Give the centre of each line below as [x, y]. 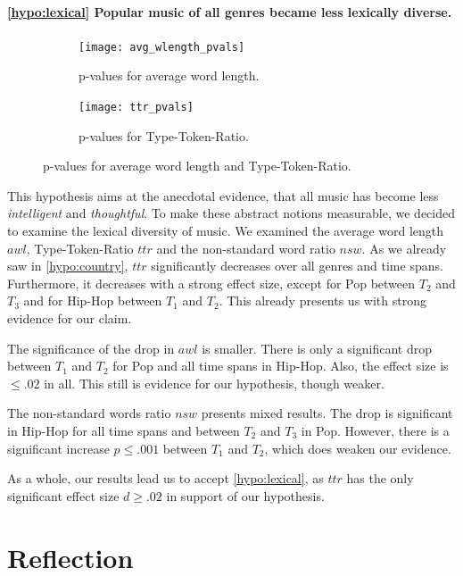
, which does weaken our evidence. [358, 448]
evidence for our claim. [70, 318]
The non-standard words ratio [89, 413]
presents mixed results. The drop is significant [327, 413]
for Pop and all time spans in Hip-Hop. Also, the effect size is [281, 366]
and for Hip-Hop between [93, 301]
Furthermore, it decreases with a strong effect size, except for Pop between [211, 283]
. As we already [404, 248]
